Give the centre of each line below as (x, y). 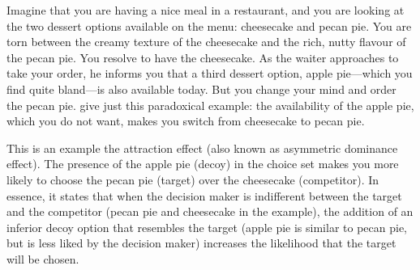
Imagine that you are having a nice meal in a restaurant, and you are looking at (206, 10)
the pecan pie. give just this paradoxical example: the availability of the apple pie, (210, 105)
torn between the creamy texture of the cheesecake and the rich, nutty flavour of (206, 42)
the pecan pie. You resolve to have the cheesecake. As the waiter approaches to (203, 57)
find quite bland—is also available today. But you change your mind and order (201, 89)
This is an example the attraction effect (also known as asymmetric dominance (202, 148)
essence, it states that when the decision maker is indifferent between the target (204, 195)
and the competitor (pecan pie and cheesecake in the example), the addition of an (210, 211)
